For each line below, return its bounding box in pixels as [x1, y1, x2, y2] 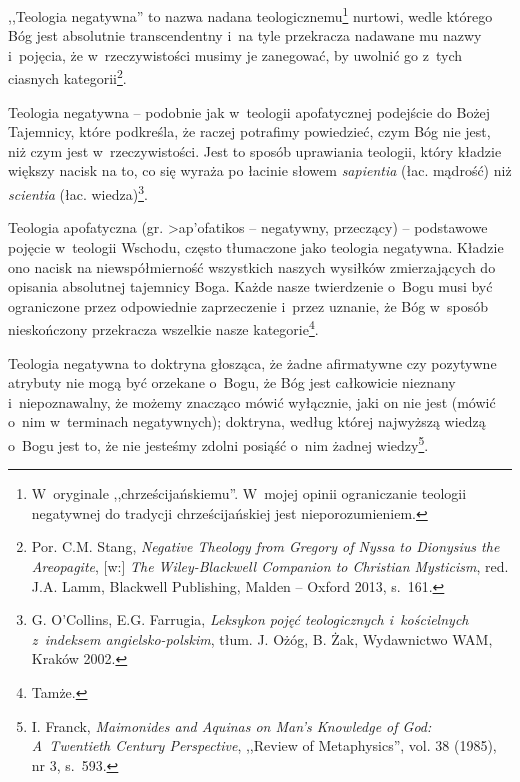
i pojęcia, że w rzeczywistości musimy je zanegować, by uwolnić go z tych [8, 44, 463, 65]
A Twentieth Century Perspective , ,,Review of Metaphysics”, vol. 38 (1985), [31, 735, 497, 756]
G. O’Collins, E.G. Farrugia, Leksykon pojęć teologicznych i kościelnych [31, 609, 469, 630]
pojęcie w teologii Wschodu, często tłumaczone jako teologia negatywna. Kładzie [8, 236, 504, 257]
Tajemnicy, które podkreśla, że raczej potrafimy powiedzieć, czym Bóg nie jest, [8, 121, 491, 142]
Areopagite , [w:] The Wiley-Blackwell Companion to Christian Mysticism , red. [31, 555, 509, 576]
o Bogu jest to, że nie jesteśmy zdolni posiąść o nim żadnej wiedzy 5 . [8, 431, 429, 455]
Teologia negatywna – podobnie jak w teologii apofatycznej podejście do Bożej [8, 101, 491, 122]
